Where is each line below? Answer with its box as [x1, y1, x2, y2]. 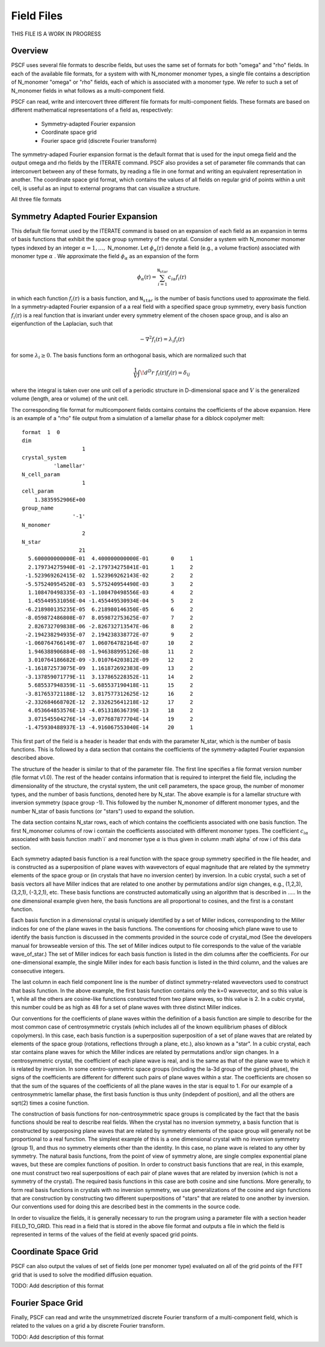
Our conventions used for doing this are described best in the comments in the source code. [11, 1203, 241, 1210]
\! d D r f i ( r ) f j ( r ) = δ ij [140, 368, 191, 377]
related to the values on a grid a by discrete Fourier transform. [11, 1322, 166, 1330]
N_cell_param [22, 471, 60, 478]
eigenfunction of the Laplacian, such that [11, 320, 113, 327]
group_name [22, 505, 54, 512]
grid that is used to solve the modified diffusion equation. [11, 1271, 153, 1278]
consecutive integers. [11, 967, 65, 974]
